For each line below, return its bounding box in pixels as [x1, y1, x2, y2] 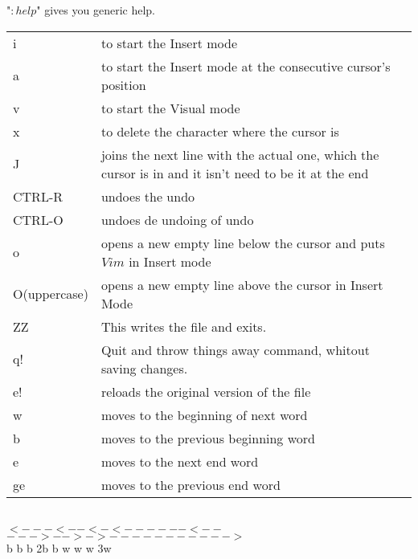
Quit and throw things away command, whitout [100, 340, 370, 359]
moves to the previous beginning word [100, 428, 315, 447]
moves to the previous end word [100, 475, 281, 494]
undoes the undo [100, 186, 195, 206]
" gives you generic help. [36, 2, 155, 18]
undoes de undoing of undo [100, 210, 254, 229]
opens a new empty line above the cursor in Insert [100, 275, 383, 294]
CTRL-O [13, 210, 64, 229]
